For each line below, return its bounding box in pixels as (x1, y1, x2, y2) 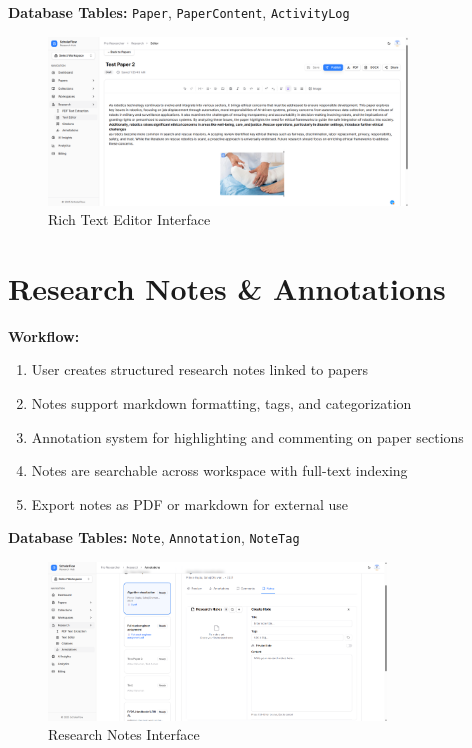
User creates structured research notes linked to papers (31, 359, 369, 380)
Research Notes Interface (48, 724, 200, 745)
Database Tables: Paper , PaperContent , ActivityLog (8, 2, 350, 22)
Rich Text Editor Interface (48, 209, 211, 230)
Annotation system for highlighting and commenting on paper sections (31, 426, 464, 447)
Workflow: (8, 325, 80, 346)
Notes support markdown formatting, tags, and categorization (31, 393, 412, 414)
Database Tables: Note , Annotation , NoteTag (8, 527, 300, 548)
